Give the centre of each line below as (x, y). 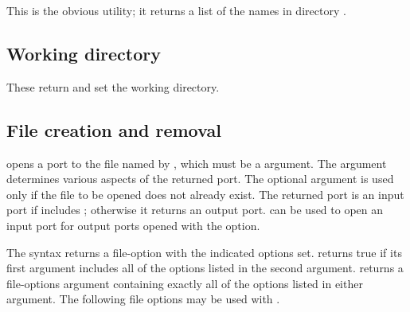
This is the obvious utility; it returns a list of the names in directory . (176, 10)
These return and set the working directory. (113, 86)
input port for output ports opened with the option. (133, 225)
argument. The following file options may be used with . (143, 299)
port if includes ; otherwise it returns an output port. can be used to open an (195, 210)
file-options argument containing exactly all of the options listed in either (185, 283)
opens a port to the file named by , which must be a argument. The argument (197, 163)
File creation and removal (114, 129)
